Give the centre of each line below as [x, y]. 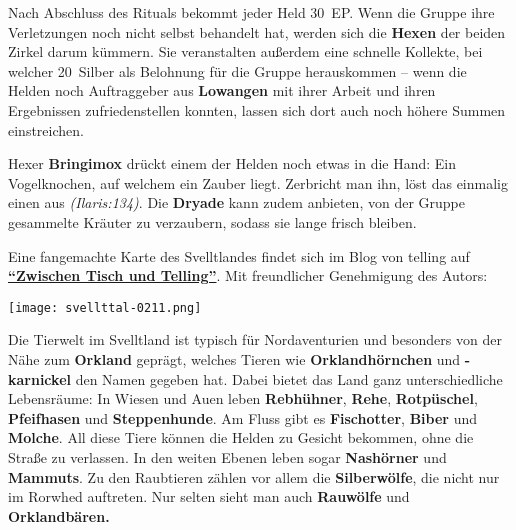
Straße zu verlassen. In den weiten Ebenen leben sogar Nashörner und [227, 456]
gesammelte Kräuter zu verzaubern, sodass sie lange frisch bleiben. [212, 221]
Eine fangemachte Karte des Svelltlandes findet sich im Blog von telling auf [239, 255]
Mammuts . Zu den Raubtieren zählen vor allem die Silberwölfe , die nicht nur [254, 476]
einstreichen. [46, 129]
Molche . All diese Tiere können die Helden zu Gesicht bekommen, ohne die [241, 437]
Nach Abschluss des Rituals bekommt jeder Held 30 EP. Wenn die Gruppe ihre [251, 12]
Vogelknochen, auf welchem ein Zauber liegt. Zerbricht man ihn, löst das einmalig [258, 182]
